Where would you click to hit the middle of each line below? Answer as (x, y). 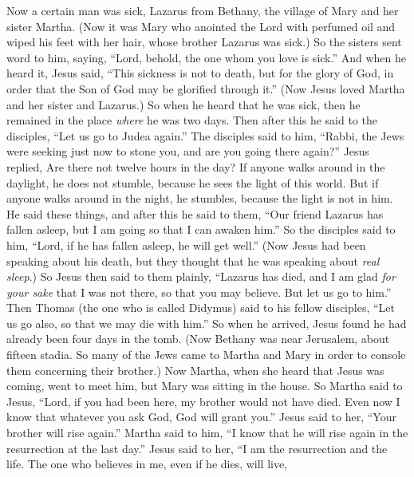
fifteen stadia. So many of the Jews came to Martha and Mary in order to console (206, 355)
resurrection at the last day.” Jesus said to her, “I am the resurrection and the (197, 448)
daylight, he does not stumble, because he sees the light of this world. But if (193, 182)
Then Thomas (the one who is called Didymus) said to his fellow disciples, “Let (201, 307)
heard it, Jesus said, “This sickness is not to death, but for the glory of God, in (200, 73)
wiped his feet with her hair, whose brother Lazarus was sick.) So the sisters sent (204, 42)
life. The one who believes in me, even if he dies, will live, (147, 464)
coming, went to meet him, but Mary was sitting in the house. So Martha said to (205, 386)
